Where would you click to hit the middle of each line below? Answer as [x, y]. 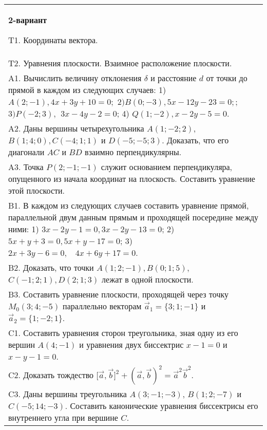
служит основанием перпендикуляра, [167, 167]
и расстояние [174, 78]
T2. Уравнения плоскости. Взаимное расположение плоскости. [120, 63]
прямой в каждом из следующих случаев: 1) [87, 90]
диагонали [26, 152]
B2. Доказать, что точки [51, 267]
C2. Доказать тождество [51, 375]
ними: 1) [24, 229]
